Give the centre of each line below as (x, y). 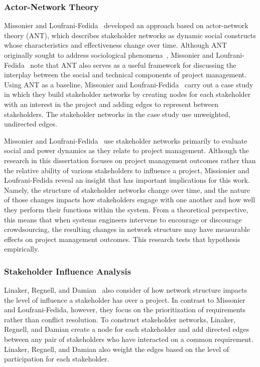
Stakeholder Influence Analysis (68, 271)
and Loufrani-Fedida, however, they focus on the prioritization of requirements (125, 310)
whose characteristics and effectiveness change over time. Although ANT (116, 45)
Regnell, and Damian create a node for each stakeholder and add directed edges (127, 329)
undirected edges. (31, 124)
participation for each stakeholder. (57, 359)
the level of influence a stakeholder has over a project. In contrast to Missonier (125, 299)
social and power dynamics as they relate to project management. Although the (126, 150)
